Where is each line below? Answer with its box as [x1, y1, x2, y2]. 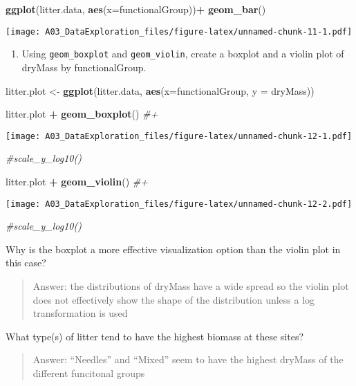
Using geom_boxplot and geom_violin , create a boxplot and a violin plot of [21, 46, 344, 61]
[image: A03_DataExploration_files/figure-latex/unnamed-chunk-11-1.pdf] [6, 26, 353, 37]
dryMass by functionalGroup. [21, 59, 147, 74]
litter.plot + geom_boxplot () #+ [6, 107, 158, 121]
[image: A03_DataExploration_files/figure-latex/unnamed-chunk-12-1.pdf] [6, 131, 353, 141]
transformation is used [32, 306, 128, 320]
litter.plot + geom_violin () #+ [6, 174, 148, 188]
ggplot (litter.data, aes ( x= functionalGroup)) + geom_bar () [6, 2, 266, 16]
